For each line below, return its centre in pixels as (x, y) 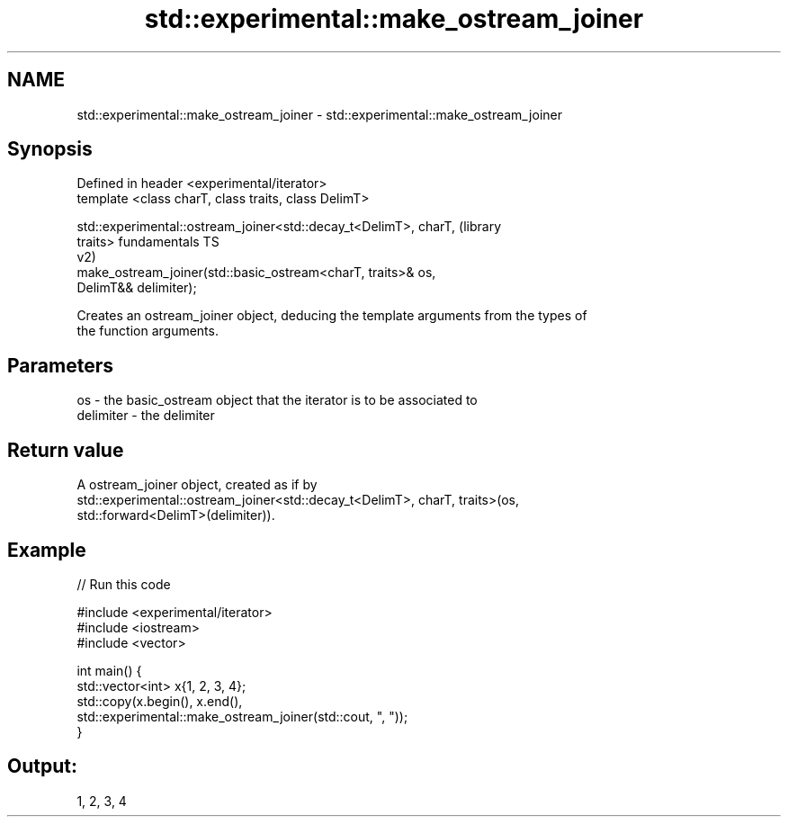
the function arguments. (148, 331)
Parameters (60, 365)
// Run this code (124, 584)
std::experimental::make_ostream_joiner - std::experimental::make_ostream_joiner (319, 114)
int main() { (109, 670)
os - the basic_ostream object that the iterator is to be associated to (277, 400)
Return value (66, 450)
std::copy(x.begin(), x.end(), (160, 701)
